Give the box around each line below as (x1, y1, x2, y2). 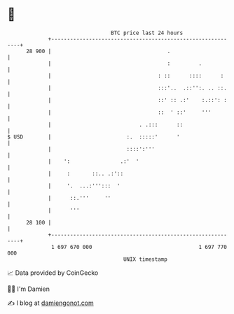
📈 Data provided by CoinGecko (7, 269, 99, 277)
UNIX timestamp (123, 255, 168, 263)
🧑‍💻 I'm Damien (7, 285, 50, 293)
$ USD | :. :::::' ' (7, 133, 180, 141)
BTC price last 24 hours (111, 29, 184, 36)
